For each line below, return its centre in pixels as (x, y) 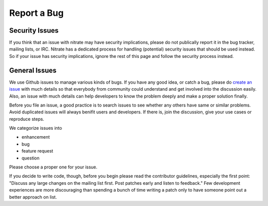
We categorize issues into (35, 128)
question (31, 158)
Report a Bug (36, 13)
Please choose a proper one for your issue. (53, 167)
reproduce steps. (27, 119)
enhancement (36, 137)
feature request (37, 151)
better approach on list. (33, 197)
